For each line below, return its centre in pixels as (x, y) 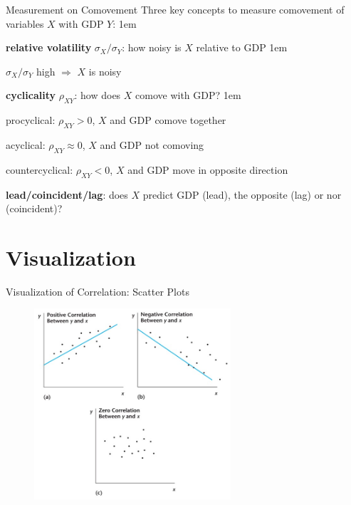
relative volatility (49, 47)
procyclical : (31, 120)
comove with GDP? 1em (188, 95)
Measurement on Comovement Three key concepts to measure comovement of (175, 9)
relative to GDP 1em (242, 47)
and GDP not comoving (152, 144)
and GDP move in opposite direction (208, 169)
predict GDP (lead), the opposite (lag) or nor (242, 194)
